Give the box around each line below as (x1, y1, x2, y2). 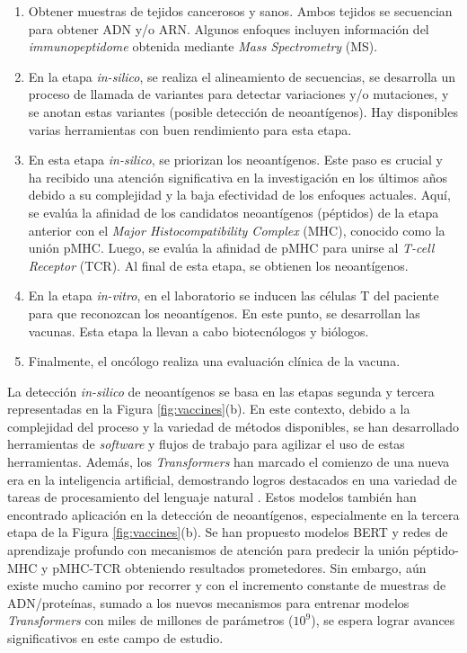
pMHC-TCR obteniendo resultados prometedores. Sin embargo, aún (52, 558, 427, 577)
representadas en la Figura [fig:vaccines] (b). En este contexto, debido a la (7, 399, 410, 418)
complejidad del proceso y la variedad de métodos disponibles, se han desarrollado (7, 416, 460, 435)
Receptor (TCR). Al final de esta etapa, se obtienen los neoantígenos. (28, 255, 409, 274)
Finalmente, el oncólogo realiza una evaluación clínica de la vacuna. (28, 352, 401, 371)
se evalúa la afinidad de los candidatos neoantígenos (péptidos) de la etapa (28, 202, 439, 221)
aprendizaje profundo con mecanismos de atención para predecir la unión (7, 541, 410, 559)
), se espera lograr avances (311, 611, 455, 630)
